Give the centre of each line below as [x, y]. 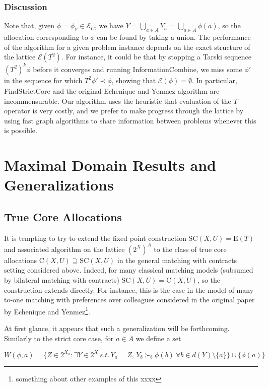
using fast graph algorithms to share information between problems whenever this [130, 120]
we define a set [158, 338]
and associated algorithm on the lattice [64, 249]
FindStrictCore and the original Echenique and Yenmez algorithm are [112, 90]
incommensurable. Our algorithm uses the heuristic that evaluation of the [118, 101]
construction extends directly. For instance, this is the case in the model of [119, 289]
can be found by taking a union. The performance [174, 37]
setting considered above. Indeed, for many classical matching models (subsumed [129, 270]
